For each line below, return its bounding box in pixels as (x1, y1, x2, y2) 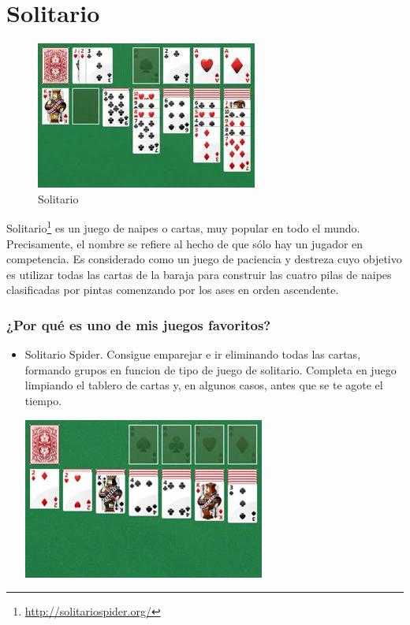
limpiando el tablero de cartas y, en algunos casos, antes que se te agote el (24, 377, 383, 393)
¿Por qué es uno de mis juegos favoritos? (6, 314, 271, 334)
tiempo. (24, 392, 62, 408)
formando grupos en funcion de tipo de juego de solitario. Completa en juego (24, 361, 397, 378)
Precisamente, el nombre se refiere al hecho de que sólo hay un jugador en (6, 235, 363, 251)
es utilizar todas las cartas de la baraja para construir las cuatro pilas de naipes (6, 266, 392, 282)
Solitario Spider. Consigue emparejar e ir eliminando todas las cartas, (24, 346, 361, 363)
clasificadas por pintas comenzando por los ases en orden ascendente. (6, 281, 339, 298)
